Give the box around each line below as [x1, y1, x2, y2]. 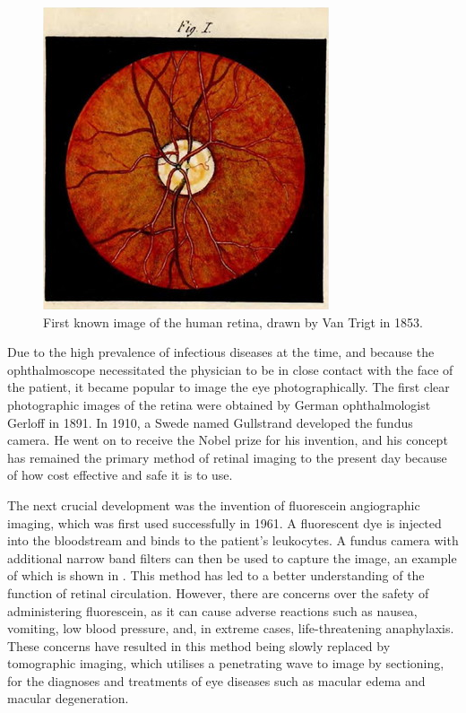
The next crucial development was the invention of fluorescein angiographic [7, 495, 420, 514]
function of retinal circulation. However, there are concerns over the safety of [7, 583, 429, 602]
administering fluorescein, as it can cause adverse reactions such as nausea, [7, 601, 418, 620]
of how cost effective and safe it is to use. [7, 465, 233, 484]
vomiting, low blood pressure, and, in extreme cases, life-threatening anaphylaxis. [7, 619, 454, 638]
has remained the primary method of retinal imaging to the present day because [7, 448, 447, 466]
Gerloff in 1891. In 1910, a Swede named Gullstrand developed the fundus [7, 413, 413, 431]
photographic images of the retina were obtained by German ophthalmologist [7, 395, 431, 413]
